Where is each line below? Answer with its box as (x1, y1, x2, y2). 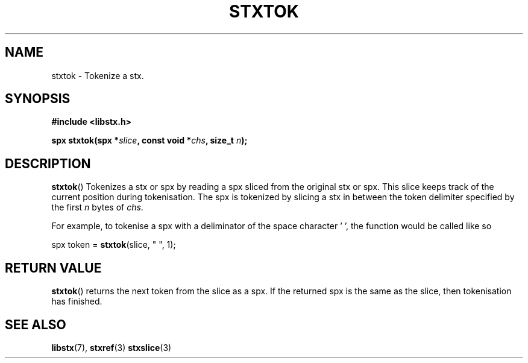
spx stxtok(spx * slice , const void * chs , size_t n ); (51, 135, 248, 146)
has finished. (51, 296, 102, 307)
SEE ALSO (5, 317, 66, 332)
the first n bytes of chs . (51, 202, 143, 213)
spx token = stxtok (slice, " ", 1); (51, 239, 176, 250)
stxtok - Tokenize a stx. (51, 70, 144, 81)
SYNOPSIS (5, 91, 71, 107)
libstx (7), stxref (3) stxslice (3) (51, 342, 172, 353)
